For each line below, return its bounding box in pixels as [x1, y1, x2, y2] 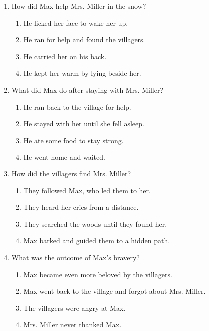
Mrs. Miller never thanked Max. [23, 319, 122, 330]
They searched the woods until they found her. [23, 218, 167, 229]
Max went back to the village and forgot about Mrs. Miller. [23, 286, 206, 296]
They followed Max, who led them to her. [23, 185, 151, 195]
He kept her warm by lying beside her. [23, 68, 141, 78]
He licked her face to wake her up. [23, 17, 128, 28]
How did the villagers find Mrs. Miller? [11, 168, 131, 178]
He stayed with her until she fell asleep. [23, 118, 144, 129]
